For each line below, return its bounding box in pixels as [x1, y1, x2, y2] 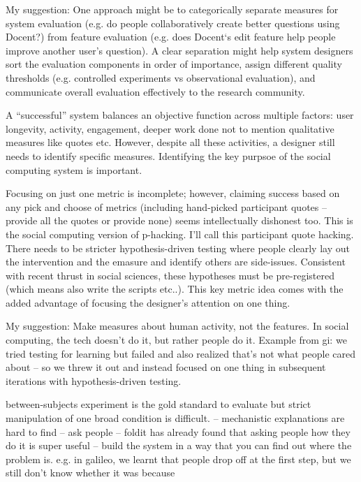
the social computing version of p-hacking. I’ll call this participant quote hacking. [6, 226, 354, 241]
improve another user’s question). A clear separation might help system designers [6, 43, 353, 57]
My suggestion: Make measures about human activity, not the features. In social [6, 319, 349, 333]
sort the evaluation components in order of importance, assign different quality [6, 57, 342, 71]
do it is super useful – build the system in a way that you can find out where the [6, 438, 352, 453]
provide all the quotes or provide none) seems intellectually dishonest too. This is [6, 213, 353, 228]
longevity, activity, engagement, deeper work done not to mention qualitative [6, 121, 334, 136]
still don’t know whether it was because [6, 465, 175, 480]
